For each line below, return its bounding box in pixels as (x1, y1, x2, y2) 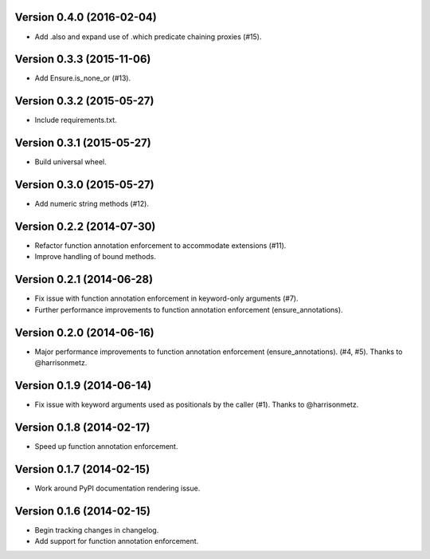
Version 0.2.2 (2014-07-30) (14, 219, 156, 233)
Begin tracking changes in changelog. (34, 525, 159, 534)
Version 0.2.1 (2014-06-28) (14, 273, 154, 286)
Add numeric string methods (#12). (34, 199, 149, 209)
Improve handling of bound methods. (34, 252, 157, 262)
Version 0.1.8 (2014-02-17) (14, 420, 150, 434)
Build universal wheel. (34, 157, 107, 167)
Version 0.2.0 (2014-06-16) (14, 325, 154, 339)
